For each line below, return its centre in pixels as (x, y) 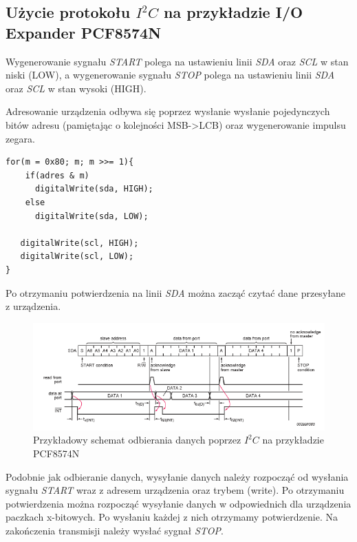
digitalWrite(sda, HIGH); (94, 189)
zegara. (20, 138)
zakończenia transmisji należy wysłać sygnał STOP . (115, 530)
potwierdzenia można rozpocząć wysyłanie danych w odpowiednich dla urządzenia (178, 503)
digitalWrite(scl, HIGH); (79, 243)
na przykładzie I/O (234, 12)
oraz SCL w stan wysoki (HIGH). (76, 88)
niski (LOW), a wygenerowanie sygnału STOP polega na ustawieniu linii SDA (170, 75)
